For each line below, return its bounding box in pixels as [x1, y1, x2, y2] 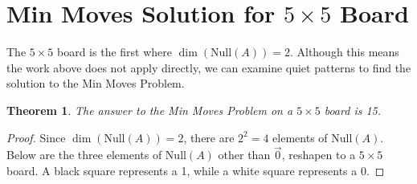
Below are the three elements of [6, 146, 162, 163]
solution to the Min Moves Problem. [6, 75, 185, 92]
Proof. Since [6, 129, 66, 145]
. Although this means [289, 43, 399, 60]
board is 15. [324, 101, 382, 118]
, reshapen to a [281, 146, 356, 163]
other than [218, 146, 271, 163]
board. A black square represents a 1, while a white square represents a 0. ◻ [6, 162, 385, 178]
